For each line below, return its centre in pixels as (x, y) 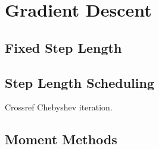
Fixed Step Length (63, 47)
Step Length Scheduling (79, 82)
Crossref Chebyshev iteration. (59, 107)
